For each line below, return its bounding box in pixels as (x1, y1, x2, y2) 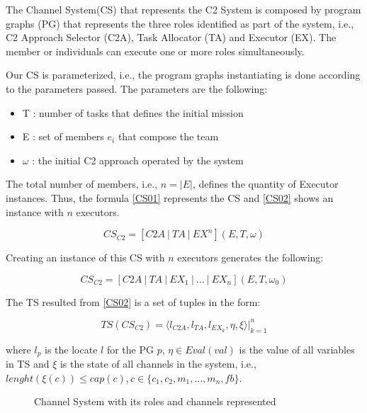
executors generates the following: (177, 250, 324, 265)
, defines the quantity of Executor (192, 176, 339, 191)
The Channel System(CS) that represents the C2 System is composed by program (6, 2, 361, 16)
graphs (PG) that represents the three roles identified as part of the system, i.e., (6, 16, 354, 30)
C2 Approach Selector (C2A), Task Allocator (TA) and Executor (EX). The (6, 30, 337, 45)
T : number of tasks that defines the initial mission (22, 105, 244, 120)
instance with (6, 204, 64, 219)
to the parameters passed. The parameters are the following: (6, 81, 268, 96)
